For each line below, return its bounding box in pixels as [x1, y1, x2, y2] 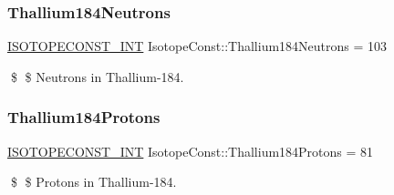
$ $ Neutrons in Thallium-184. [10, 67, 184, 86]
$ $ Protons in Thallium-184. [10, 172, 177, 191]
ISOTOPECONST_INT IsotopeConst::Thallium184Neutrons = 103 [7, 36, 388, 56]
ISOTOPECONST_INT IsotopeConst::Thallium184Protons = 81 [7, 141, 374, 160]
